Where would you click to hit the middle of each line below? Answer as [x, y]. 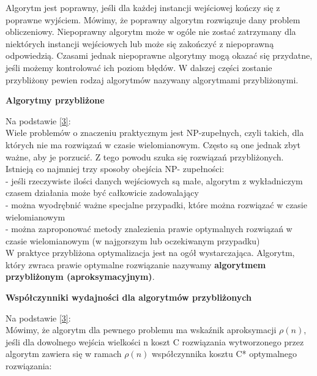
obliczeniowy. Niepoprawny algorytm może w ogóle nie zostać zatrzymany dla [151, 32]
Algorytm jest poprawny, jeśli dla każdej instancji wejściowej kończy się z [143, 7]
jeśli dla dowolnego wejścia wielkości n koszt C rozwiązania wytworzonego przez [155, 341]
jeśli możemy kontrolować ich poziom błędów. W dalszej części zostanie [139, 67]
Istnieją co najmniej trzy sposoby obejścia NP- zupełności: [115, 169]
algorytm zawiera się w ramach [64, 354]
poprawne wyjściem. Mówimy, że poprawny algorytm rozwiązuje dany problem [153, 19]
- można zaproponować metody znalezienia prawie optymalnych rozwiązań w [149, 229]
